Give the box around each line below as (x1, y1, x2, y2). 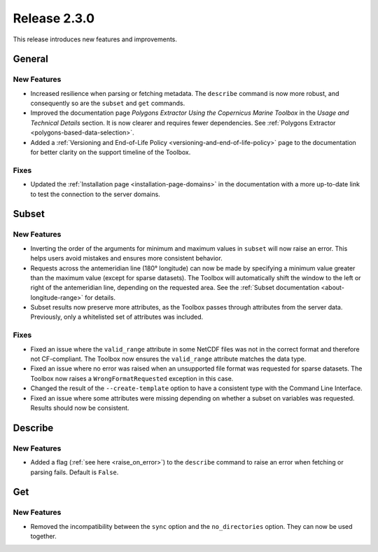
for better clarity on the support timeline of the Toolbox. (30, 148, 191, 157)
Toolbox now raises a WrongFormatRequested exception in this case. (30, 374, 234, 382)
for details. (84, 293, 115, 301)
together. (30, 532, 57, 541)
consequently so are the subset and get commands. (30, 99, 185, 108)
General (13, 53, 49, 65)
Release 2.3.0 (13, 11, 94, 26)
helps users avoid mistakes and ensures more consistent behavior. (30, 254, 223, 263)
